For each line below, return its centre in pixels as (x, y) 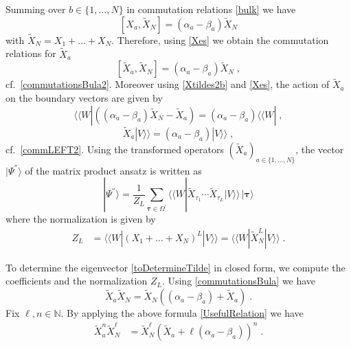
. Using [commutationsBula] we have (239, 281)
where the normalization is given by (81, 219)
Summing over (36, 9)
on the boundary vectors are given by (84, 98)
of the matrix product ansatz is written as (113, 170)
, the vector (320, 149)
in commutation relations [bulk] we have (211, 9)
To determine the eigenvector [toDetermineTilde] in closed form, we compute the (175, 267)
